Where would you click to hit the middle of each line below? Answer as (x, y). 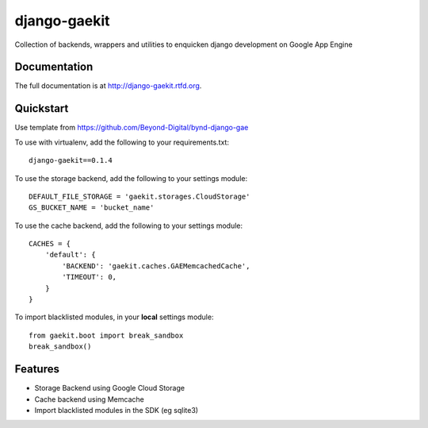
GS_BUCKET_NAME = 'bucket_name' (92, 208)
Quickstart (42, 108)
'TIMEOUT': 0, (90, 277)
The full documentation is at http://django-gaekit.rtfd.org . (108, 86)
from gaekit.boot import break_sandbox (106, 335)
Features (37, 369)
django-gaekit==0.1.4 (71, 160)
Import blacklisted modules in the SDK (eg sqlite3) (116, 410)
